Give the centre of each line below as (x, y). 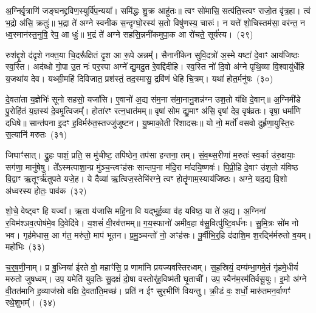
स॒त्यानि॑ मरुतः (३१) (36, 134)
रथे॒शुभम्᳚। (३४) (31, 302)
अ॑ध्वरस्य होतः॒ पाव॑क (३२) (46, 190)
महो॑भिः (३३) (25, 247)
